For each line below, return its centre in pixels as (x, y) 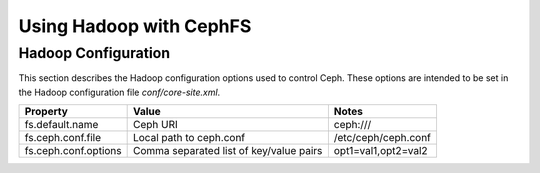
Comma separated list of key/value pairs (227, 151)
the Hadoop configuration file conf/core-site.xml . (119, 92)
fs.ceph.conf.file (63, 138)
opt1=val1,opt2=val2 (381, 151)
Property (46, 112)
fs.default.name (61, 125)
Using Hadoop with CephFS (135, 26)
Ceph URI (155, 125)
